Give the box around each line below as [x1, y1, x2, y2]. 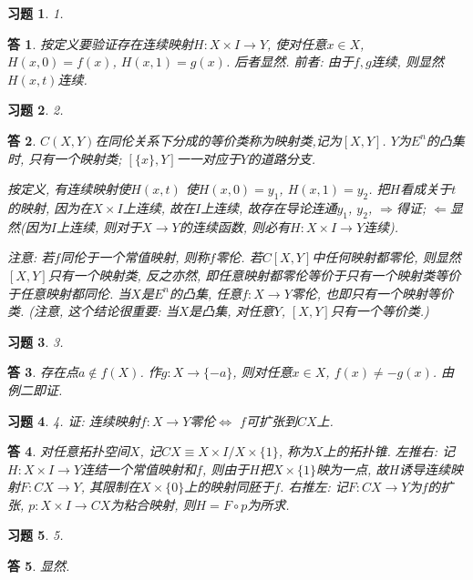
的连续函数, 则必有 [179, 217, 290, 236]
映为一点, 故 [316, 459, 389, 478]
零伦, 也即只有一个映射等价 [291, 283, 454, 302]
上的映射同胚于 [184, 477, 274, 496]
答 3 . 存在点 [7, 362, 78, 382]
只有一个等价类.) [330, 301, 429, 321]
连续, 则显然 [371, 52, 444, 71]
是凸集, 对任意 [189, 301, 274, 321]
